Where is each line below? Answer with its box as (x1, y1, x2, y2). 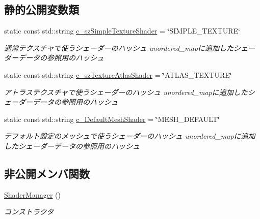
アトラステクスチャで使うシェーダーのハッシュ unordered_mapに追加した (4, 86, 248, 97)
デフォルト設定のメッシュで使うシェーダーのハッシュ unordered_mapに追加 (4, 131, 255, 141)
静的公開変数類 (4, 2, 79, 17)
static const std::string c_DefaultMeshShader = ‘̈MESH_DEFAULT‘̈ (4, 113, 220, 124)
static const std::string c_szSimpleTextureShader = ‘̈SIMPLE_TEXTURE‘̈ (4, 25, 240, 36)
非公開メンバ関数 (4, 165, 90, 181)
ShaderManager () (4, 189, 61, 200)
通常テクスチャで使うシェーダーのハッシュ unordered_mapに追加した (4, 42, 234, 53)
